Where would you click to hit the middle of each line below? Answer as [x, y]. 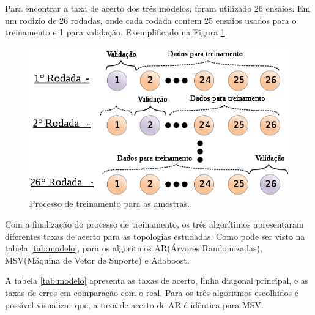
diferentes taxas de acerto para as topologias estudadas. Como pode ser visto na [155, 236]
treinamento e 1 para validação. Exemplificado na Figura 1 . [116, 32]
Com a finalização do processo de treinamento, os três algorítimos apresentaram [154, 224]
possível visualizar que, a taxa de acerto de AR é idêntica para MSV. [134, 304]
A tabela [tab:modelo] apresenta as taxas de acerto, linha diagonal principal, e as [157, 280]
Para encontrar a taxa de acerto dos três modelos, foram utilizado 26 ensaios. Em [158, 8]
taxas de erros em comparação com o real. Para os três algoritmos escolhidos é [152, 292]
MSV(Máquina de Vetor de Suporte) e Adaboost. [97, 260]
